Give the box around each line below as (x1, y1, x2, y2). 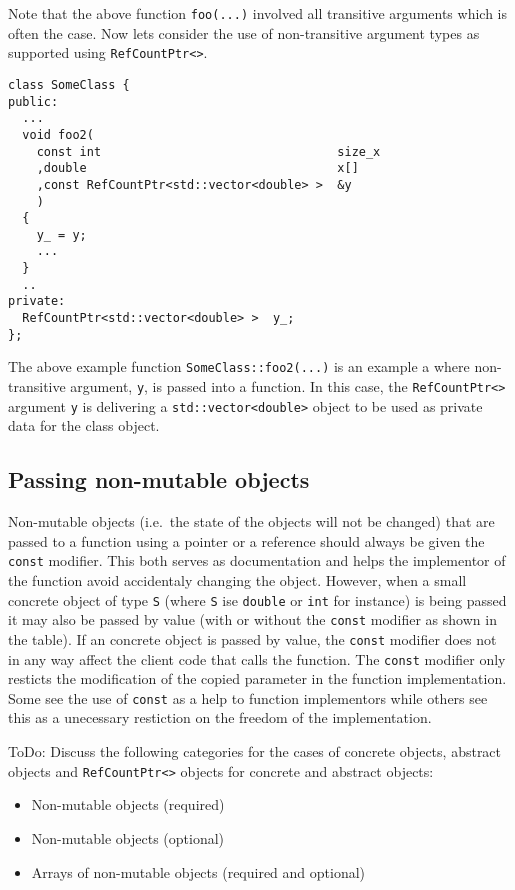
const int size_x (36, 144, 381, 159)
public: (8, 94, 59, 109)
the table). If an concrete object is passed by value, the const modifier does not (8, 628, 497, 649)
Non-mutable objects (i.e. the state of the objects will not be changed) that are (8, 511, 495, 532)
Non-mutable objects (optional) (31, 827, 225, 848)
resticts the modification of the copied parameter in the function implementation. (8, 668, 507, 689)
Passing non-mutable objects (8, 464, 310, 495)
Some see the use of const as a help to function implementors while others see (8, 687, 488, 708)
